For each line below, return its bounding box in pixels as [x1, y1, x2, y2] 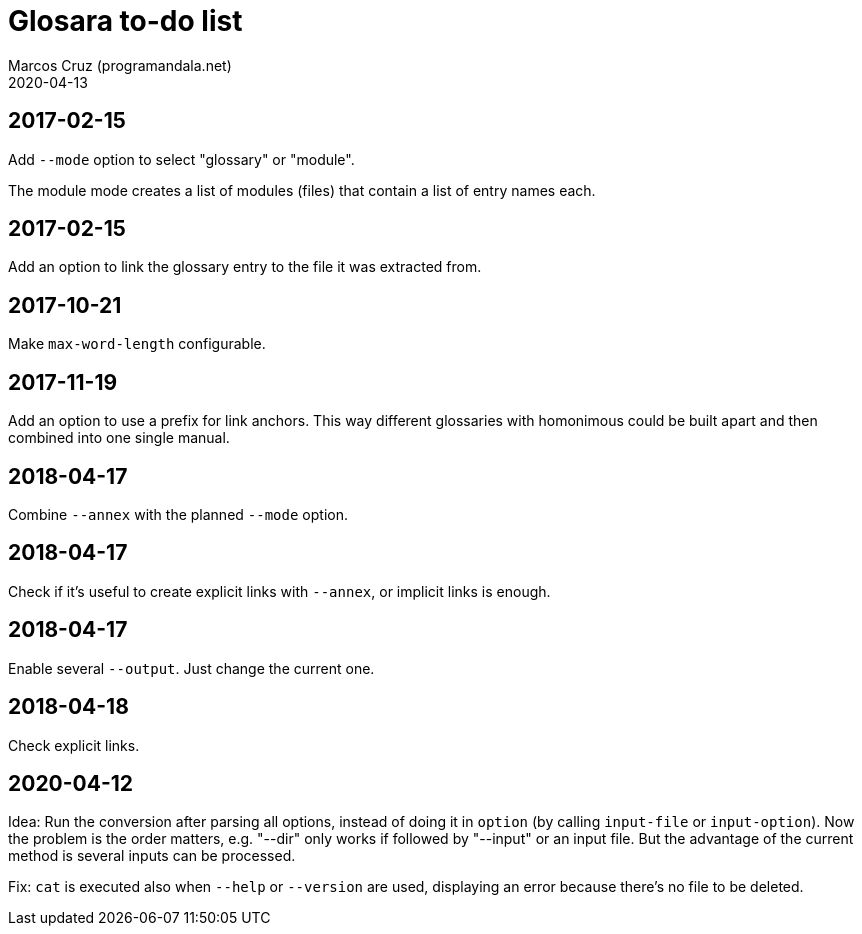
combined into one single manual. [8, 429, 230, 447]
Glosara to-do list [8, 4, 243, 38]
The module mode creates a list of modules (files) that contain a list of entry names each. [8, 181, 596, 199]
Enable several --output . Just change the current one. [8, 659, 375, 677]
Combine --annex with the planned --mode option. [8, 505, 348, 523]
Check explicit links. [8, 736, 140, 754]
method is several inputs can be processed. [8, 847, 296, 865]
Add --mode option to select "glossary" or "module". [8, 150, 355, 168]
